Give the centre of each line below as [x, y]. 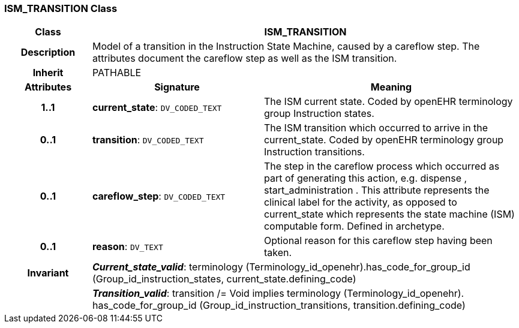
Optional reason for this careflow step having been [378, 241]
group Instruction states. [319, 114]
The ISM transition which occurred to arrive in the [376, 128]
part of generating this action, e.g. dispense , [365, 178]
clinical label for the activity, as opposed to [360, 202]
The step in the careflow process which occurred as [382, 166]
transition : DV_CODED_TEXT [148, 140]
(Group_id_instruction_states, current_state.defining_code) [224, 279]
